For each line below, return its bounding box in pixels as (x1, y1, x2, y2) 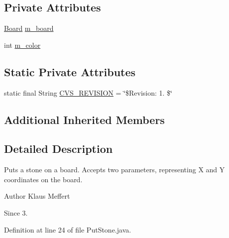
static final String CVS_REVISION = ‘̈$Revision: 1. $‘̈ (4, 87, 172, 98)
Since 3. (4, 207, 28, 218)
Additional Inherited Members (4, 112, 165, 127)
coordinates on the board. (4, 174, 83, 184)
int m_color (4, 39, 41, 50)
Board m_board (4, 23, 54, 33)
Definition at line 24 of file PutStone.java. (4, 224, 131, 235)
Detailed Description (4, 141, 113, 156)
